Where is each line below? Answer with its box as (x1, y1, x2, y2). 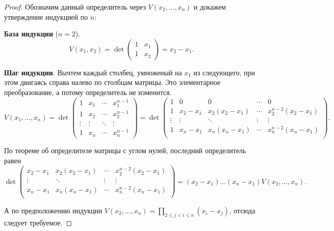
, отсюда (229, 205, 256, 215)
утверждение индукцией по (4, 11, 88, 22)
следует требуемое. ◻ (4, 217, 72, 227)
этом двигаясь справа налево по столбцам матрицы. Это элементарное (4, 77, 221, 87)
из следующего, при (193, 67, 255, 77)
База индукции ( (4, 28, 58, 39)
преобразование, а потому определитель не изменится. (4, 86, 172, 97)
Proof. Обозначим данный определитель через (4, 2, 146, 12)
